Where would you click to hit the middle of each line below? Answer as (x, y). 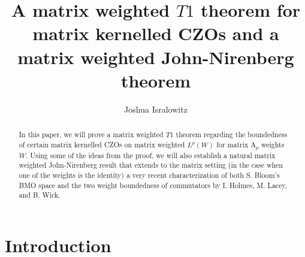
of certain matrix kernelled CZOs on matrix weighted (102, 144)
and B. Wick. (40, 195)
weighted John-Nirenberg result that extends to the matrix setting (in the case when (151, 165)
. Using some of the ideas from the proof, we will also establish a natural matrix (151, 155)
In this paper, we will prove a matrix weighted (91, 134)
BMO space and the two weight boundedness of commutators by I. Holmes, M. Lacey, (153, 185)
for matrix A (236, 144)
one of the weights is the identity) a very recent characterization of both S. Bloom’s (149, 175)
